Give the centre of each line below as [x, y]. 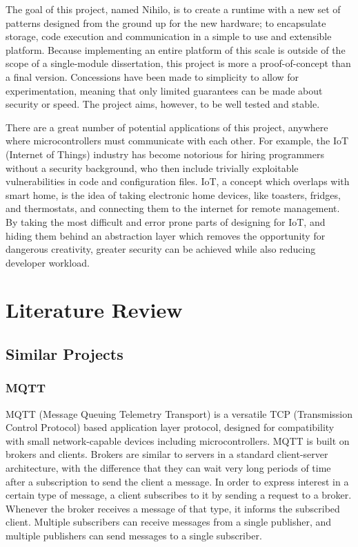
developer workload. [48, 262]
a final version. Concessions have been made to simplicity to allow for [152, 76]
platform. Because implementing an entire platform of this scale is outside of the [176, 49]
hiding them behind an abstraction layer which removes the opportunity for [166, 235]
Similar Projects [64, 354]
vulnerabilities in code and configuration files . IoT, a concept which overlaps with [178, 181]
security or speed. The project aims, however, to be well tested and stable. [163, 104]
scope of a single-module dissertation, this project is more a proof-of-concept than [178, 63]
